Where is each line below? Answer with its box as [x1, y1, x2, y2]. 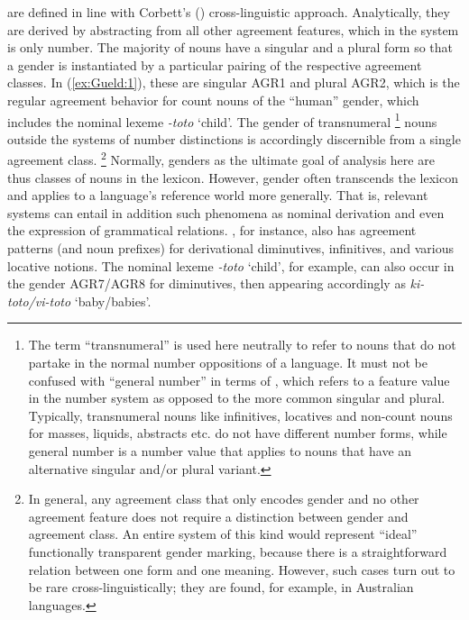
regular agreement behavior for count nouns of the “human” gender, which [7, 90, 419, 109]
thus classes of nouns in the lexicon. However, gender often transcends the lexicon [7, 168, 458, 187]
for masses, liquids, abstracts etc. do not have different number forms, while [28, 424, 447, 442]
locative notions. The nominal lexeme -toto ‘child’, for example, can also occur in [7, 256, 455, 275]
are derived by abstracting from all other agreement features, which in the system [7, 20, 459, 39]
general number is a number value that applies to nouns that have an [28, 441, 412, 460]
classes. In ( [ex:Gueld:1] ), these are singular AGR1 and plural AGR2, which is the [7, 73, 460, 92]
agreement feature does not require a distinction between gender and [28, 506, 409, 525]
